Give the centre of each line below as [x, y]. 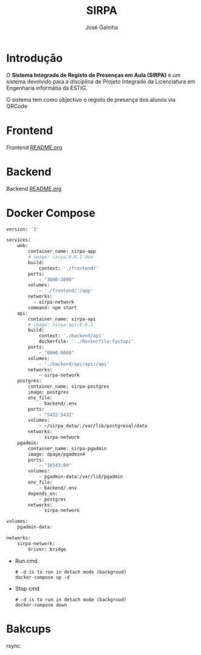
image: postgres [48, 392]
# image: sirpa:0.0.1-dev [61, 257]
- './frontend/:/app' [66, 291]
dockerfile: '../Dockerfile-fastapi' [86, 342]
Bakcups [29, 629]
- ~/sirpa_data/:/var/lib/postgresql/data [93, 426]
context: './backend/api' [71, 336]
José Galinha [102, 27]
